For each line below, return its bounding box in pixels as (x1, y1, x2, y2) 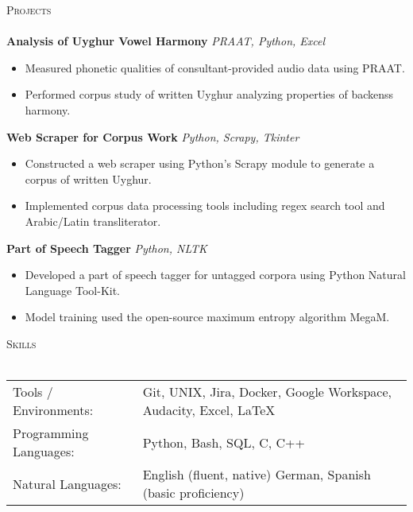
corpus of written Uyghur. (25, 170, 152, 187)
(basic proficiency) (142, 483, 245, 502)
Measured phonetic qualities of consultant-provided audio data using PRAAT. (25, 59, 405, 76)
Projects (6, 2, 52, 17)
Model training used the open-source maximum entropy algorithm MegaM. (25, 308, 390, 325)
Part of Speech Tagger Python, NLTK (6, 239, 207, 256)
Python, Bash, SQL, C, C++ (142, 432, 305, 452)
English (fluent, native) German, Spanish (142, 465, 371, 484)
